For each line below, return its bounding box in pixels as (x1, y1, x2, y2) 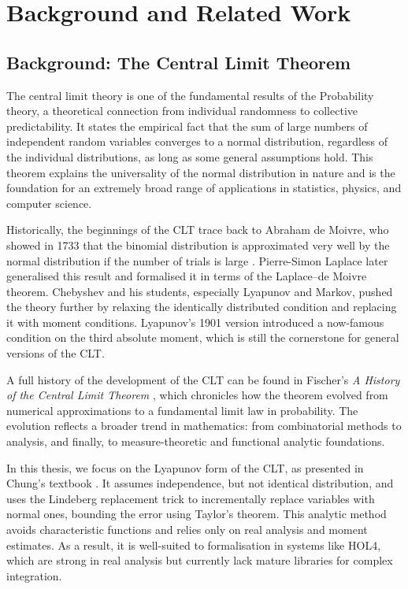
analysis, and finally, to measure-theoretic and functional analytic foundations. (6, 433, 385, 450)
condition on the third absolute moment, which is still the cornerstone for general (6, 329, 399, 346)
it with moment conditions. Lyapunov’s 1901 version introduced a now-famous (6, 313, 384, 330)
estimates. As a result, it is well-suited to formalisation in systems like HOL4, (6, 536, 381, 553)
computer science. (6, 194, 92, 211)
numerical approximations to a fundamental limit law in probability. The (6, 402, 358, 418)
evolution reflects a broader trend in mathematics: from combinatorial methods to (6, 417, 402, 434)
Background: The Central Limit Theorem (6, 50, 351, 74)
